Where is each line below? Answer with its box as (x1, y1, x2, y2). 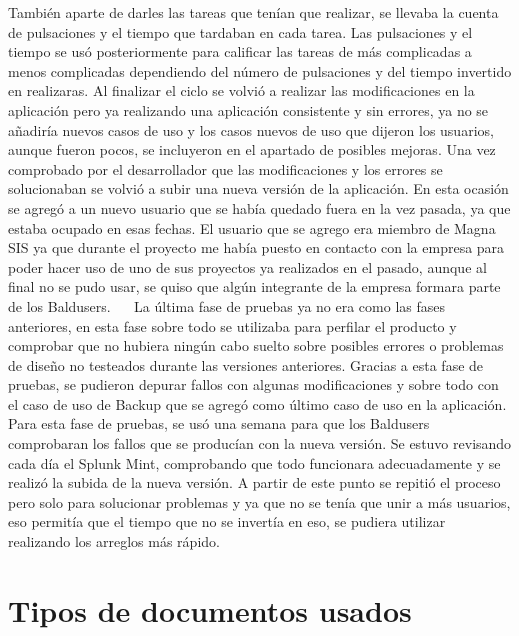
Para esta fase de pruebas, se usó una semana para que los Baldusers (8, 413, 430, 434)
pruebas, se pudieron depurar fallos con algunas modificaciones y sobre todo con (8, 374, 499, 395)
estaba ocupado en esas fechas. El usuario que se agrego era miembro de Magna (8, 217, 496, 238)
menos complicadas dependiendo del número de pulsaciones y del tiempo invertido (8, 60, 512, 81)
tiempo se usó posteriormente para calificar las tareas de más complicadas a (8, 41, 472, 62)
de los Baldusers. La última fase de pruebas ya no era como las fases (8, 295, 445, 316)
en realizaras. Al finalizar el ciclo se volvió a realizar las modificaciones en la (8, 80, 475, 101)
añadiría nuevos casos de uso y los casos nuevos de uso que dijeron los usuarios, (8, 119, 494, 140)
